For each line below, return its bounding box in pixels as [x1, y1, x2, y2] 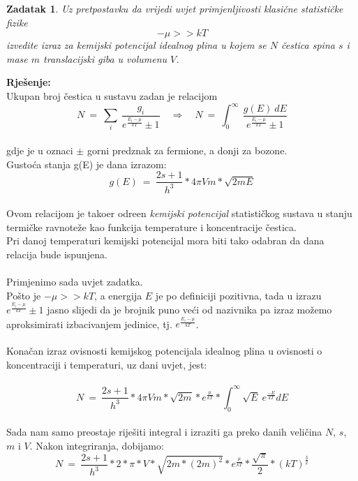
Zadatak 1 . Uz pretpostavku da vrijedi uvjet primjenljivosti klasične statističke [6, 1, 343, 15]
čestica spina [281, 38, 335, 52]
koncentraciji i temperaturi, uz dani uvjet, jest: [6, 357, 207, 372]
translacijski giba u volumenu [43, 51, 167, 66]
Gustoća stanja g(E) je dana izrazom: [6, 156, 167, 171]
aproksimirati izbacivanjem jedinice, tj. [6, 316, 172, 331]
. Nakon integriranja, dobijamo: [29, 438, 164, 452]
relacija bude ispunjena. [6, 246, 107, 261]
